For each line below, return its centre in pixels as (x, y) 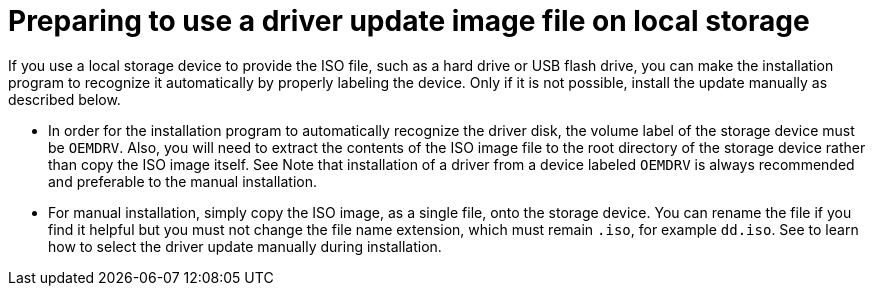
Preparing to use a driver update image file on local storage (409, 21)
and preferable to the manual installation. (183, 181)
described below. (64, 99)
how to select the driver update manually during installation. (245, 246)
